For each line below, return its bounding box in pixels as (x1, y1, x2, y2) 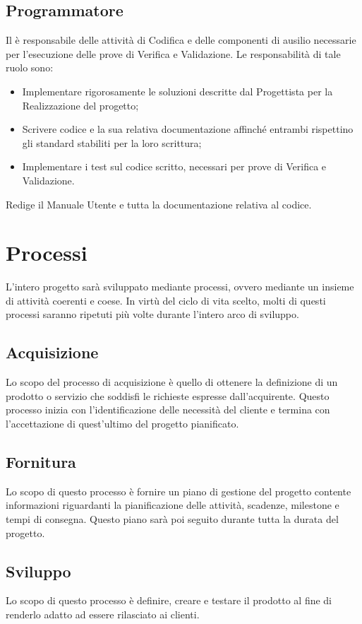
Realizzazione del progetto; (22, 98, 139, 112)
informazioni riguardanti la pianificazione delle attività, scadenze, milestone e (6, 498, 339, 512)
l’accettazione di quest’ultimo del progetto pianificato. (6, 416, 239, 431)
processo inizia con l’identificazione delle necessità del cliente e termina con (6, 402, 330, 417)
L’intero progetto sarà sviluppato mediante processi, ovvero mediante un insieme (6, 279, 354, 294)
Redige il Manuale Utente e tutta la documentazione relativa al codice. (6, 196, 312, 211)
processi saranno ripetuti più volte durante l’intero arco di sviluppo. (6, 307, 299, 322)
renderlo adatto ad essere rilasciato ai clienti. (6, 607, 200, 621)
